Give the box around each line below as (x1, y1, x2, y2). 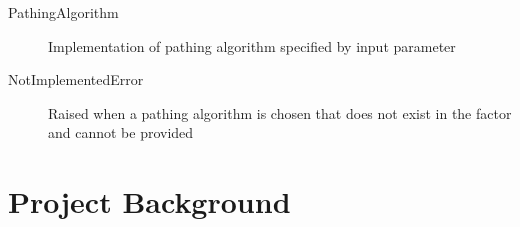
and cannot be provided (48, 122, 194, 143)
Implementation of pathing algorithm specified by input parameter (48, 35, 456, 56)
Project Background (8, 181, 291, 222)
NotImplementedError (8, 69, 144, 90)
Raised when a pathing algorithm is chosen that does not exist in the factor (48, 102, 512, 123)
